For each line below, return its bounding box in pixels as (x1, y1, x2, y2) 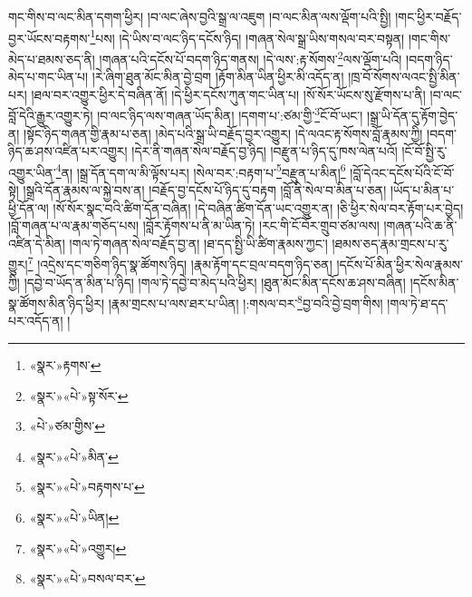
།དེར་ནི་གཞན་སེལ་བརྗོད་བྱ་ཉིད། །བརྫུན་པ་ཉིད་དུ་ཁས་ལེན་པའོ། (131, 142, 398, 161)
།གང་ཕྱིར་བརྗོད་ (395, 7, 462, 25)
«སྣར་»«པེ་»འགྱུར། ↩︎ (29, 538, 127, 557)
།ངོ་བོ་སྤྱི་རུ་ (401, 142, 448, 161)
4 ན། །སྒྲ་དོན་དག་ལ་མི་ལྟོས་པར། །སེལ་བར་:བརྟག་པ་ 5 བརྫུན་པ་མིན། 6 (55, 160, 346, 181)
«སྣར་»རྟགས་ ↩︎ (29, 356, 101, 375)
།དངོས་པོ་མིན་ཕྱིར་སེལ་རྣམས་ (336, 255, 463, 273)
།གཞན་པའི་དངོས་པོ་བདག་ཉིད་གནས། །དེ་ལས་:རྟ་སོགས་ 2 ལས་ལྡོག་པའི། (99, 46, 402, 68)
